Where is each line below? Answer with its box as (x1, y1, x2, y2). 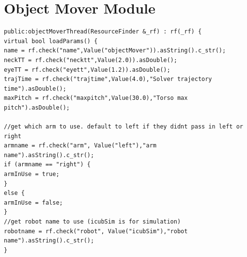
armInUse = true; (4, 171, 60, 178)
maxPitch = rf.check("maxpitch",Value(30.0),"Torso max (4, 95, 188, 102)
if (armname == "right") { (4, 161, 91, 168)
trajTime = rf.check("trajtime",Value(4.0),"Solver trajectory (4, 76, 212, 83)
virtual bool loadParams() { (4, 37, 98, 45)
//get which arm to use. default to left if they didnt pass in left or (4, 123, 243, 130)
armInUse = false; (4, 199, 63, 206)
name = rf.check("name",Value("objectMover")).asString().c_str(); (4, 47, 226, 54)
